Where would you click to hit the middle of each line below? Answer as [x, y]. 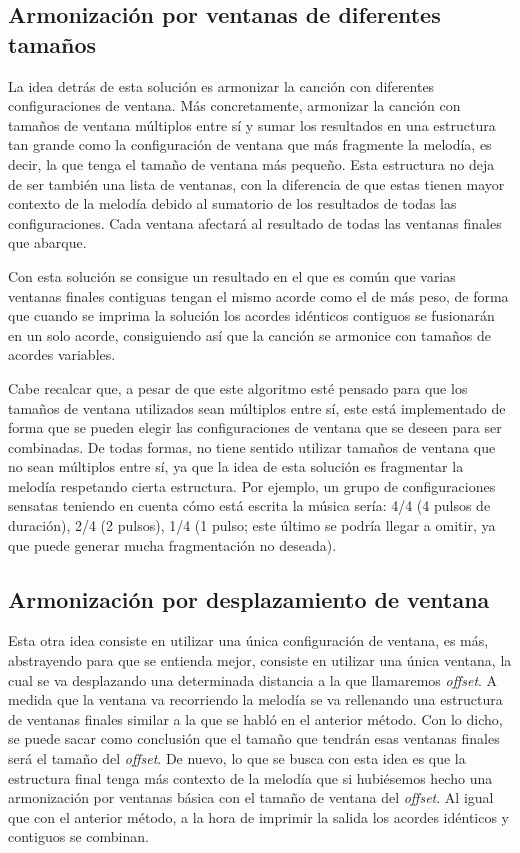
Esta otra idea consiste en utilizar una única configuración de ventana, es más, [248, 640]
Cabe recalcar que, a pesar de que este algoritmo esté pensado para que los [238, 387]
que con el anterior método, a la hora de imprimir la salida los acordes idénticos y [259, 816]
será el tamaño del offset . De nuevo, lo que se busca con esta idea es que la [237, 758]
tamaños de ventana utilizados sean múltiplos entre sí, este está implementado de [257, 407]
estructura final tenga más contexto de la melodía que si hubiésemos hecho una [250, 777]
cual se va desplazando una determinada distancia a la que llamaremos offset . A [253, 679]
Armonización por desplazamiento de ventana [249, 598]
